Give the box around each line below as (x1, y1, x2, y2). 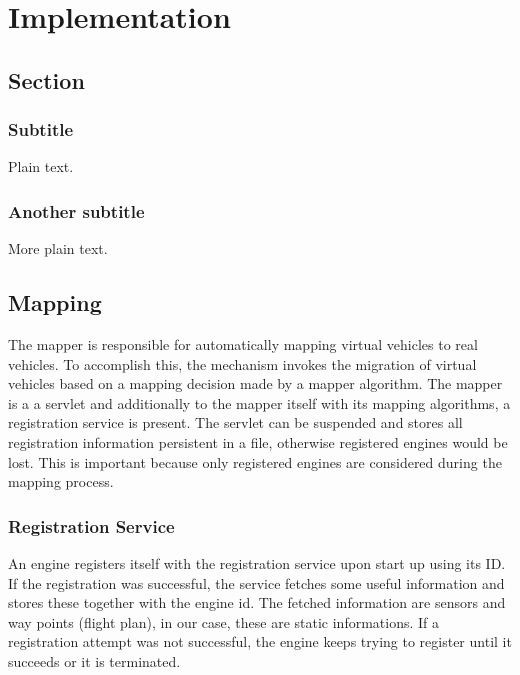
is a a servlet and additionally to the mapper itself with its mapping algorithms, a (8, 392, 511, 413)
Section (8, 64, 85, 95)
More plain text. (8, 238, 108, 259)
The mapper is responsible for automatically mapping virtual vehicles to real (8, 333, 478, 354)
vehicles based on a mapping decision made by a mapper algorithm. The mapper (8, 373, 503, 394)
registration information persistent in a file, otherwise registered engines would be (8, 431, 508, 452)
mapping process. (8, 471, 114, 492)
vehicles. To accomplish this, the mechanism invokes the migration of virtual (8, 353, 477, 374)
